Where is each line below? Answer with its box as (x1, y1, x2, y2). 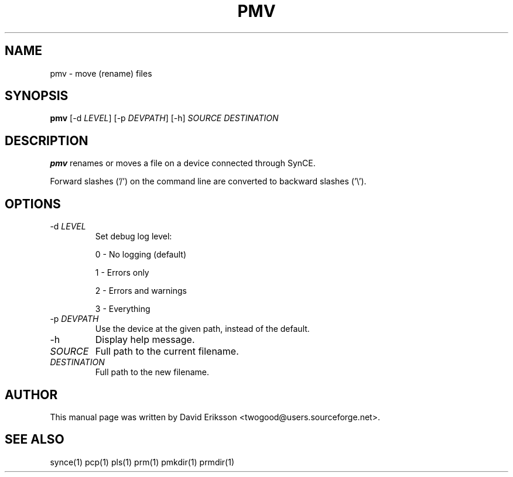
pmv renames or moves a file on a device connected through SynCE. (50, 158, 316, 169)
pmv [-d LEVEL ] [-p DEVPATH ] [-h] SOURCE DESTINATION (50, 113, 279, 123)
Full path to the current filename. (95, 345, 239, 358)
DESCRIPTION (5, 133, 88, 148)
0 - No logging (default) (95, 249, 187, 260)
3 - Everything (95, 304, 151, 314)
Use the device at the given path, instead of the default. (95, 324, 310, 334)
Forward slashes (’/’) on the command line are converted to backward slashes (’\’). (50, 176, 367, 187)
